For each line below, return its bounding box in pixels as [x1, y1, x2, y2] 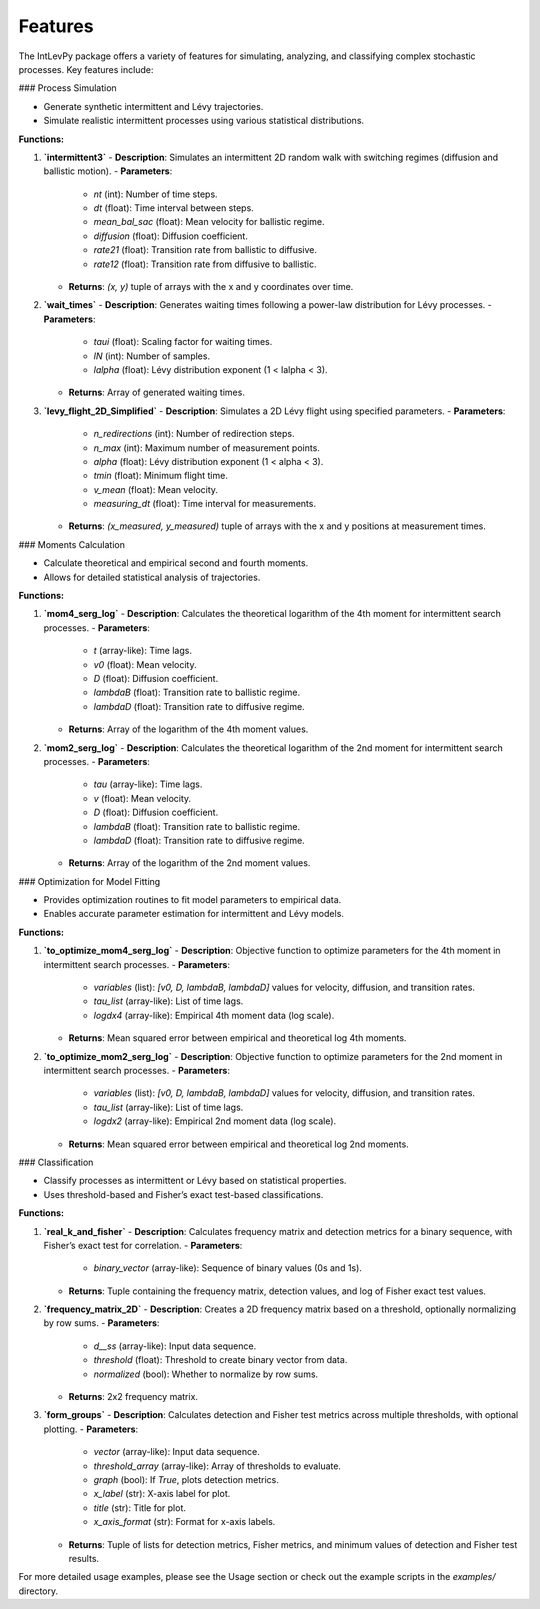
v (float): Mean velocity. [93, 792, 192, 804]
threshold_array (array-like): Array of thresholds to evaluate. [93, 1460, 342, 1472]
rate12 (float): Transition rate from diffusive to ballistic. [93, 258, 317, 270]
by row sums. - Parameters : [43, 1317, 160, 1329]
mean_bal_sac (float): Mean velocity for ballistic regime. [93, 216, 325, 228]
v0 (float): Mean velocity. [93, 658, 197, 670]
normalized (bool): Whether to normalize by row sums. [93, 1368, 319, 1380]
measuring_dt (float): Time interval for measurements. [93, 498, 317, 510]
